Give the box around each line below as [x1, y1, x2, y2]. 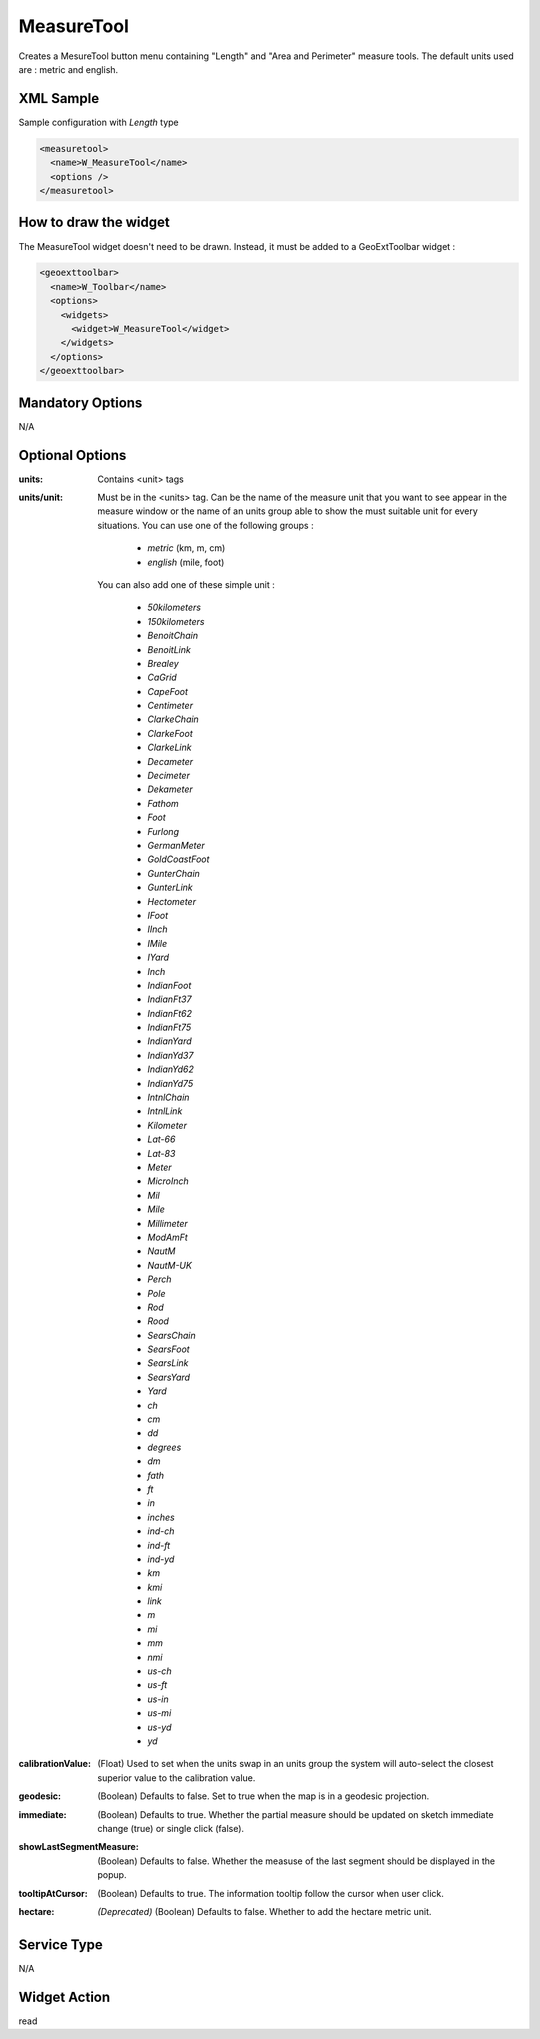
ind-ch [147, 1525, 175, 1537]
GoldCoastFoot [147, 853, 210, 865]
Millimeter [147, 1217, 189, 1229]
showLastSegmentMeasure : [18, 1841, 139, 1853]
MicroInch [147, 1175, 189, 1187]
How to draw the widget [18, 214, 170, 231]
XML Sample [18, 90, 100, 107]
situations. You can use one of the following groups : [97, 519, 314, 531]
